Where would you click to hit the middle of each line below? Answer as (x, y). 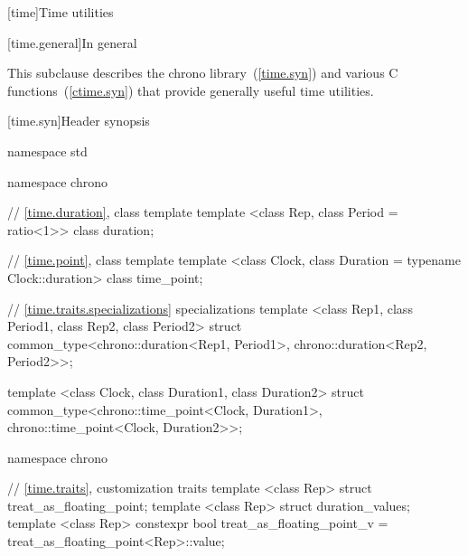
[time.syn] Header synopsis (79, 121)
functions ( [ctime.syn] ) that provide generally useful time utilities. (191, 90)
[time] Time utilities (61, 12)
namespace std (47, 151)
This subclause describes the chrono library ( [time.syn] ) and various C (203, 73)
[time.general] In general (72, 42)
